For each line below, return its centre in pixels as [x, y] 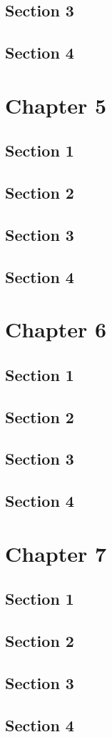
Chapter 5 [56, 105]
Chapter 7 [56, 553]
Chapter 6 [56, 329]
